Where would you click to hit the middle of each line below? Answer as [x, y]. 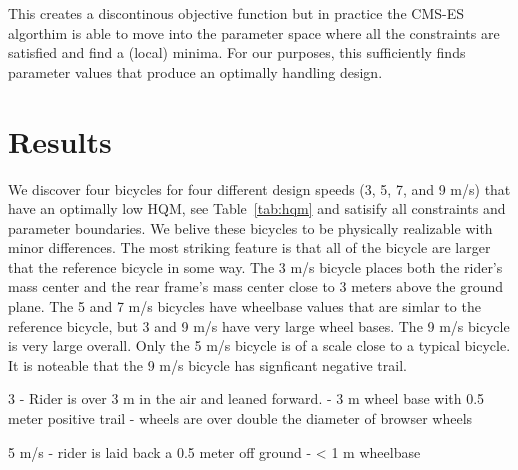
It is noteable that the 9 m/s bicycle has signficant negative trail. [207, 364]
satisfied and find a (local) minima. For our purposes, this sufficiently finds [237, 52]
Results [60, 140]
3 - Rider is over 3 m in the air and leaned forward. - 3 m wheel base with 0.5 [246, 398]
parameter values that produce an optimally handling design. [195, 71]
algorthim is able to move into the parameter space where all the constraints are [254, 32]
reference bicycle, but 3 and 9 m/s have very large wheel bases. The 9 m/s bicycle [259, 325]
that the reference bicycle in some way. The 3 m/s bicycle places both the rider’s [255, 266]
